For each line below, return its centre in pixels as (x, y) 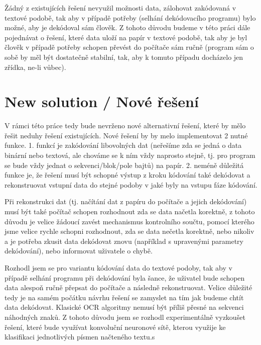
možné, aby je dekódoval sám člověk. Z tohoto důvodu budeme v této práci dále (127, 27)
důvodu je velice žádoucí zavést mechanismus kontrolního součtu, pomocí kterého (129, 221)
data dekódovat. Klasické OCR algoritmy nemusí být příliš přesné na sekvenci (124, 307)
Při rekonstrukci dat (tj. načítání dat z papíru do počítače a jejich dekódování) (126, 201)
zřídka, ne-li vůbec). (35, 67)
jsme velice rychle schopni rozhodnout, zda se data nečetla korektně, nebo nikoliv (129, 231)
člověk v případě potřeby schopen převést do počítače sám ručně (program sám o (129, 47)
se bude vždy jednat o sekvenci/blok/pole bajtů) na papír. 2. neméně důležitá (124, 165)
